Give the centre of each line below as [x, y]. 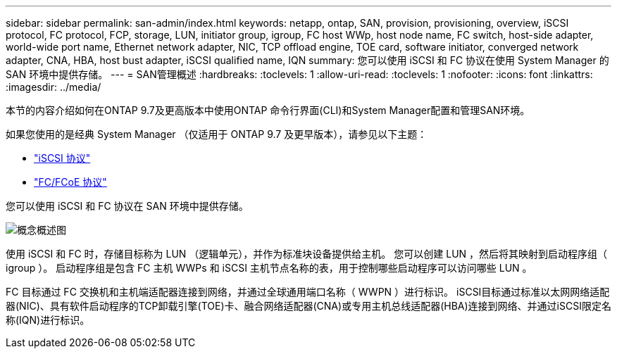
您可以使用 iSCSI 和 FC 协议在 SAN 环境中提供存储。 [127, 206]
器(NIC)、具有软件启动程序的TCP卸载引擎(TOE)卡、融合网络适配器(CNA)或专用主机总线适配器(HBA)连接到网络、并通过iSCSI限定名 [308, 306]
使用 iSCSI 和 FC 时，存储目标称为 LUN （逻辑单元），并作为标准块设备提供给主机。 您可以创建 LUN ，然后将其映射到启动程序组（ [307, 254]
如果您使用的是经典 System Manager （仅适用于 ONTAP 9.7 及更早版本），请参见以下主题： [217, 134]
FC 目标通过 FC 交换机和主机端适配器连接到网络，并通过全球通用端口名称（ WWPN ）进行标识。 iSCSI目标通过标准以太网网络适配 [308, 292]
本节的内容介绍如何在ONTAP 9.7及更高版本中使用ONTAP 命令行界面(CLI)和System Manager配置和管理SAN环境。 [268, 110]
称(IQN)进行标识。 [48, 320]
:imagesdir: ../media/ [54, 87]
